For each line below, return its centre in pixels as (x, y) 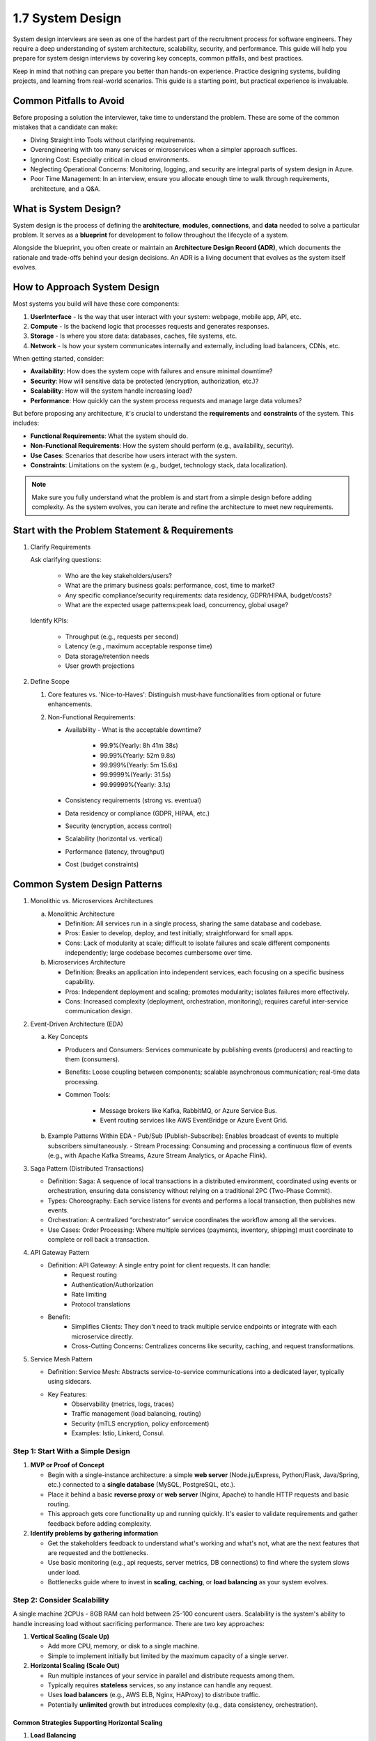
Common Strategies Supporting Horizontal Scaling (88, 1722)
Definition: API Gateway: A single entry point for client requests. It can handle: (159, 1265)
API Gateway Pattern (60, 1252)
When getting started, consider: (58, 359)
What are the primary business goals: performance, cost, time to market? (170, 586)
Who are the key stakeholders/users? (119, 575)
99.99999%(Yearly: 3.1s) (135, 784)
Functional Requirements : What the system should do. (109, 436)
